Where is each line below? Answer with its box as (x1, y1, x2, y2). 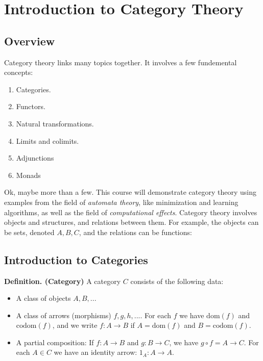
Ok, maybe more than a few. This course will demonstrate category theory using (4, 187, 256, 197)
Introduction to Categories (4, 251, 148, 267)
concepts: (4, 67, 33, 78)
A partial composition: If (16, 337, 94, 347)
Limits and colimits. (16, 135, 79, 146)
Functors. (16, 101, 45, 112)
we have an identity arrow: (54, 347, 137, 357)
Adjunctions (16, 152, 54, 163)
